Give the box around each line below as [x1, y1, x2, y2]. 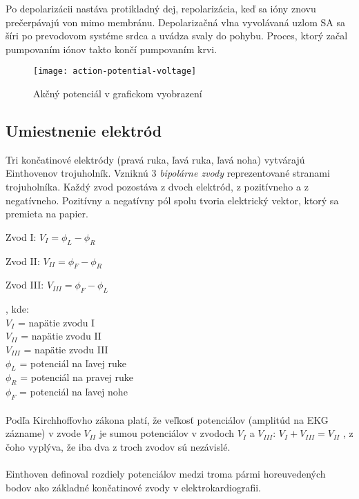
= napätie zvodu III [23, 342, 108, 356]
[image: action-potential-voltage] [33, 66, 197, 77]
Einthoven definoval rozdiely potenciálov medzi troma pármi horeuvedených [6, 466, 326, 480]
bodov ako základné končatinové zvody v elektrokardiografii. [6, 480, 261, 494]
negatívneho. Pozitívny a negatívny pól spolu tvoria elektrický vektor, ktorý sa [6, 193, 339, 207]
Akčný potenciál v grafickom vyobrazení [33, 86, 202, 101]
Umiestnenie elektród [6, 120, 162, 141]
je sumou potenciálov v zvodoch [99, 426, 235, 440]
